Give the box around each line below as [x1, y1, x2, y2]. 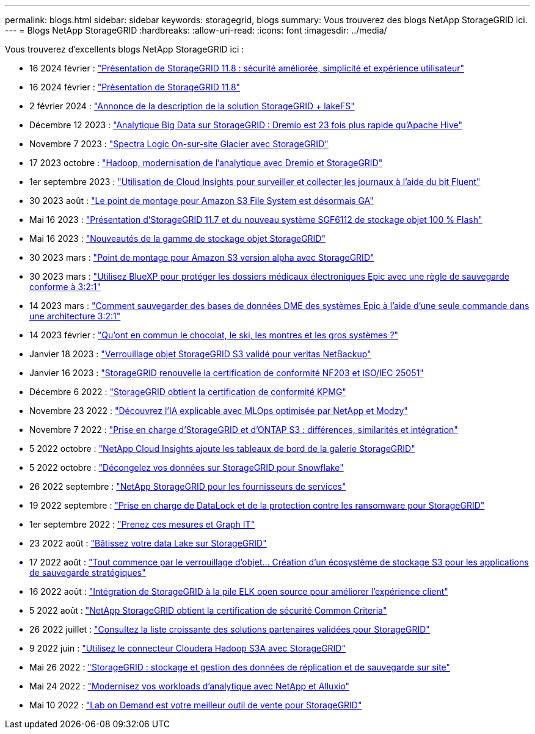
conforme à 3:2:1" [29, 282, 101, 292]
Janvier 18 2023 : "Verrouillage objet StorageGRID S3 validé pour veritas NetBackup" [29, 349, 371, 359]
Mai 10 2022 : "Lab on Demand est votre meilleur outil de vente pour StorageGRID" [29, 700, 362, 710]
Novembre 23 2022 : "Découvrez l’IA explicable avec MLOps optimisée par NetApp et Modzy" [29, 405, 408, 416]
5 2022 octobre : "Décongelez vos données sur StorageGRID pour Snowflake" [29, 462, 344, 473]
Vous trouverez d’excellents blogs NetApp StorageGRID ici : [5, 44, 244, 54]
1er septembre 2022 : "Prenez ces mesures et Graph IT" [29, 519, 255, 529]
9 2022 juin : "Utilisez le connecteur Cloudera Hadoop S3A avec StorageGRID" [29, 643, 346, 653]
